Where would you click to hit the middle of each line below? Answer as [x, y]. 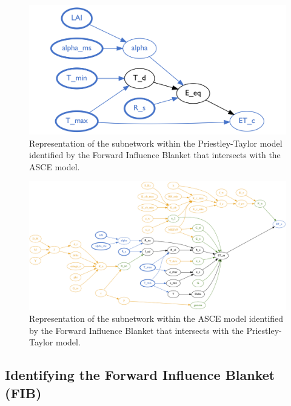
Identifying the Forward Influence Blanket [140, 375]
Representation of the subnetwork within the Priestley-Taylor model [156, 143]
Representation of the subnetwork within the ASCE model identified [156, 318]
